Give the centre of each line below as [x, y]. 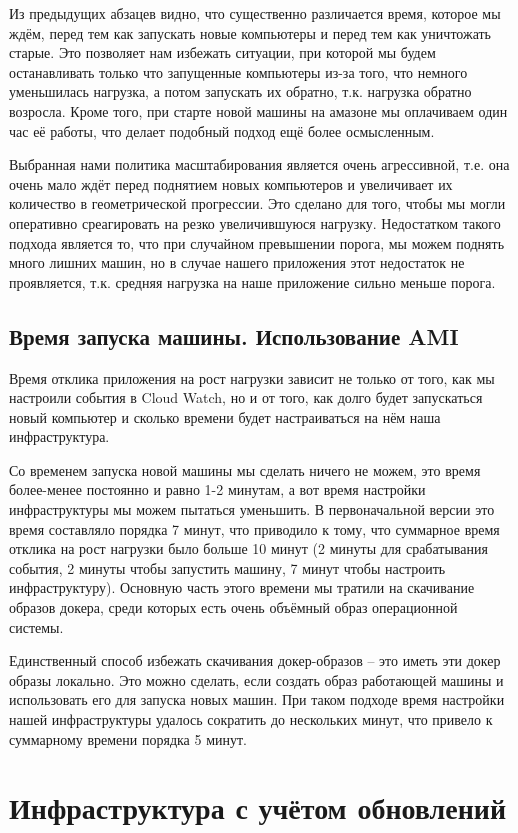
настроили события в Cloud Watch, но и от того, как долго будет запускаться [246, 397]
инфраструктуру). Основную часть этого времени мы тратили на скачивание [242, 587]
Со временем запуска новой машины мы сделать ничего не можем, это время [245, 469]
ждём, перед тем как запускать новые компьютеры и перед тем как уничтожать [250, 32]
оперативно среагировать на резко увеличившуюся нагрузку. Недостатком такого [255, 222]
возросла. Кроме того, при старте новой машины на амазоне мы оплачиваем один [258, 110]
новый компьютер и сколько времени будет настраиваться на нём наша [225, 416]
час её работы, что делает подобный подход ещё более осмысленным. [222, 130]
